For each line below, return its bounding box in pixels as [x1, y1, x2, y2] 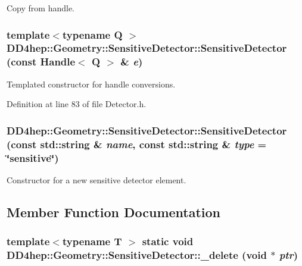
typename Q [62, 27, 123, 42]
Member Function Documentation [7, 202, 221, 221]
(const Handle [7, 54, 76, 69]
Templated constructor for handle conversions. [7, 77, 176, 90]
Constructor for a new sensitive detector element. [7, 173, 186, 186]
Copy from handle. [7, 2, 75, 14]
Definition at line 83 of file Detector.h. [7, 98, 147, 110]
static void [142, 234, 194, 249]
